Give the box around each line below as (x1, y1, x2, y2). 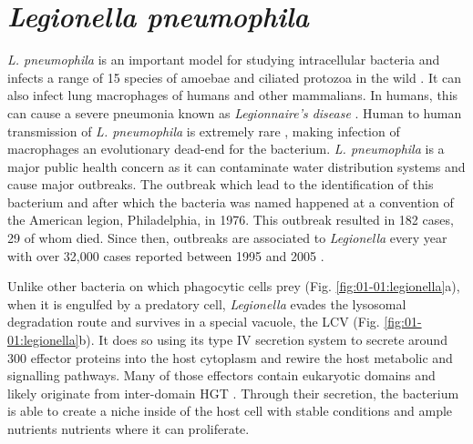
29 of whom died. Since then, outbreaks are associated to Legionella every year (7, 228, 447, 247)
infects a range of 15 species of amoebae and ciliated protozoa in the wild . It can (7, 67, 462, 86)
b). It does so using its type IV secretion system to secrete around (78, 330, 447, 349)
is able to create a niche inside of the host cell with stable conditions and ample (7, 401, 453, 420)
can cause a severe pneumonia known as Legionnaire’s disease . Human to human (7, 103, 462, 122)
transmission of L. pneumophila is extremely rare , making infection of (7, 121, 400, 140)
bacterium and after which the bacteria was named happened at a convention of (7, 192, 454, 211)
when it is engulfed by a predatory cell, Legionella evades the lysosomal (7, 294, 406, 313)
